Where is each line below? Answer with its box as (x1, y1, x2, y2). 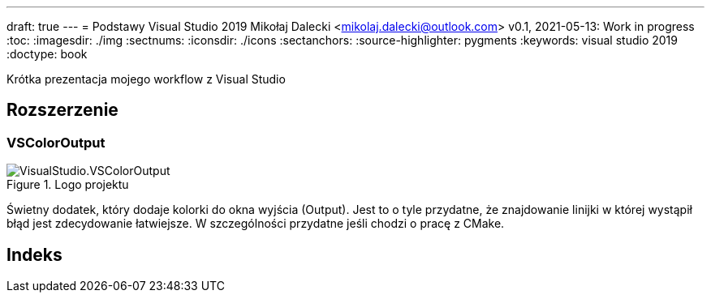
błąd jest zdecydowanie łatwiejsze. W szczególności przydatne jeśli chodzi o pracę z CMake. (6, 216, 505, 231)
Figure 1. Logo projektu (6, 177, 129, 192)
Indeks (6, 244, 62, 265)
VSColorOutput (6, 134, 106, 151)
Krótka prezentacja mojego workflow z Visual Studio (6, 72, 286, 86)
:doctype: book (6, 47, 88, 61)
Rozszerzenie (6, 100, 118, 121)
